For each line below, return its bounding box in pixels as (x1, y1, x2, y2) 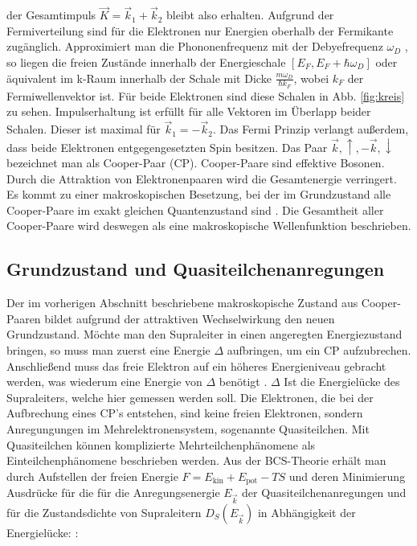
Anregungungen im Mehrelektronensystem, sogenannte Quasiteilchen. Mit (6, 421, 370, 437)
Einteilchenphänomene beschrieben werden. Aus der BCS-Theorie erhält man (6, 452, 386, 469)
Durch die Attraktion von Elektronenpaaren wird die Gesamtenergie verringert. (6, 170, 397, 187)
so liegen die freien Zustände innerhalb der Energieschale (6, 54, 286, 70)
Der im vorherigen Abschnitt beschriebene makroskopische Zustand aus (6, 294, 358, 311)
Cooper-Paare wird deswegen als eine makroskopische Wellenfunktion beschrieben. (6, 217, 411, 234)
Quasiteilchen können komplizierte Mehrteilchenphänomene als (6, 436, 316, 453)
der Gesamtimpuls (6, 6, 96, 23)
